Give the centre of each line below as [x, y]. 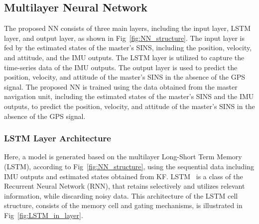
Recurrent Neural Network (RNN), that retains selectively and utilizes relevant [125, 186]
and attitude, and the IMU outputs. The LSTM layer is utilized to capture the [124, 57]
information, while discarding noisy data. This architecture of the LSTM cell [121, 195]
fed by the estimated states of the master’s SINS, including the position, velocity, [128, 48]
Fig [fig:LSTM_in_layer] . [44, 215]
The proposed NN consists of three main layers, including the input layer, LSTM [128, 28]
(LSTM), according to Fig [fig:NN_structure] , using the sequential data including [129, 166]
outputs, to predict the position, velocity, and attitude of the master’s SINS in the [129, 106]
